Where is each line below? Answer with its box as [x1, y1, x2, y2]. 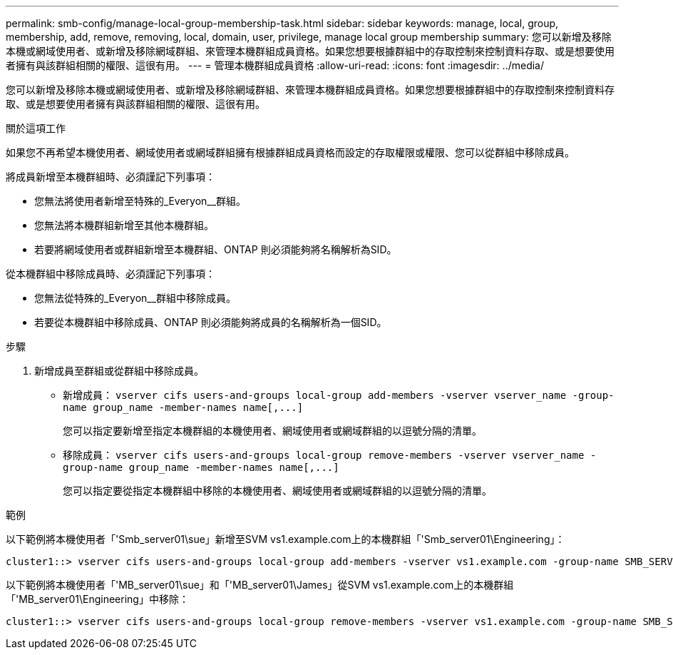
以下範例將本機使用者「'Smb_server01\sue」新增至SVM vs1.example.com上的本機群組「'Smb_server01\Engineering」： [6, 533, 565, 545]
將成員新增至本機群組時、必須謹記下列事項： [6, 171, 215, 183]
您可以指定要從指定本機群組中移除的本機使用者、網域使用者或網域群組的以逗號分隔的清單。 [63, 484, 492, 497]
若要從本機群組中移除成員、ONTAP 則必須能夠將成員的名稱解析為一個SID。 [34, 316, 387, 328]
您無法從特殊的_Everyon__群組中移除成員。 [34, 292, 237, 304]
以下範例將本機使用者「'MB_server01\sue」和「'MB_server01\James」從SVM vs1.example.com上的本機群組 [6, 579, 514, 591]
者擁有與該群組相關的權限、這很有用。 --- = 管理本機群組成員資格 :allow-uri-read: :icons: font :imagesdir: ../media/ [6, 59, 545, 71]
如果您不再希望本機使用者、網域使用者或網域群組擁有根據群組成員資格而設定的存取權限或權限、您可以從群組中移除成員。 [6, 146, 575, 158]
